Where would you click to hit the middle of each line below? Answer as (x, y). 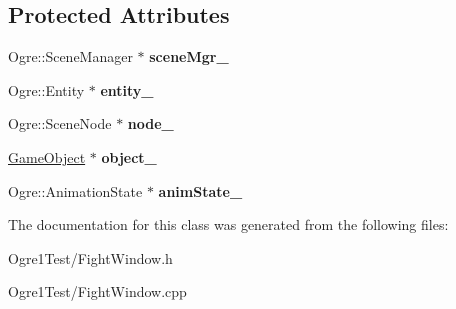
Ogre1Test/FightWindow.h (90, 257)
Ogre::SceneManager (70, 56)
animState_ (200, 190)
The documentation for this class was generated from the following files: (228, 224)
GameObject (47, 156)
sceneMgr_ (189, 56)
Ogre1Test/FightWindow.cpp (97, 291)
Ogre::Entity (46, 89)
